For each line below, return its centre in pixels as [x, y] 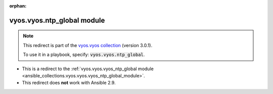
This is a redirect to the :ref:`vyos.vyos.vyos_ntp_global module [88, 69]
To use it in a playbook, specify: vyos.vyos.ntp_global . [84, 55]
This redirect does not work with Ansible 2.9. [69, 83]
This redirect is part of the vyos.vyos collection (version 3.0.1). [88, 45]
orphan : [18, 6]
